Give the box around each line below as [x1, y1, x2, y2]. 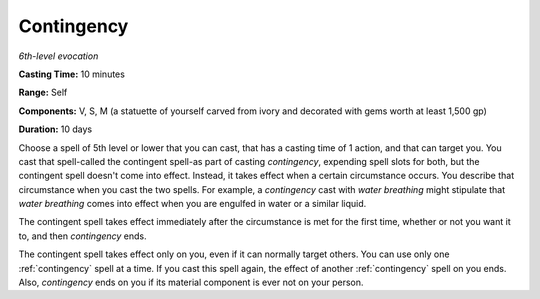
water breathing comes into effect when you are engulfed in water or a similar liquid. [18, 198, 367, 210]
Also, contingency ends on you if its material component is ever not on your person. [18, 276, 364, 289]
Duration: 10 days [18, 123, 93, 135]
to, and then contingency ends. [18, 230, 147, 242]
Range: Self [18, 86, 68, 99]
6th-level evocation [18, 50, 99, 62]
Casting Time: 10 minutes [18, 68, 125, 80]
